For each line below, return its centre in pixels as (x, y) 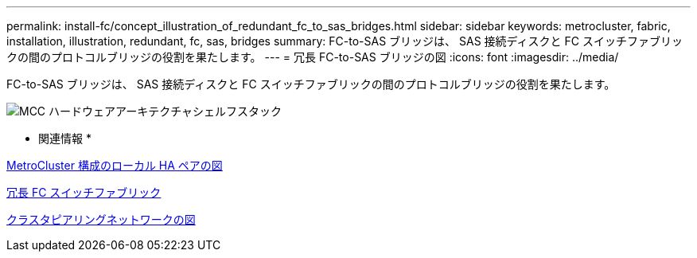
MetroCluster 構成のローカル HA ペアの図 (115, 165)
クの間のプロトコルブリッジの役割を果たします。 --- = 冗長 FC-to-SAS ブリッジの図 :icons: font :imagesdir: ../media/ (313, 57)
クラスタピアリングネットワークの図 (101, 219)
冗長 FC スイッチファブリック (84, 192)
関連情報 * (65, 138)
